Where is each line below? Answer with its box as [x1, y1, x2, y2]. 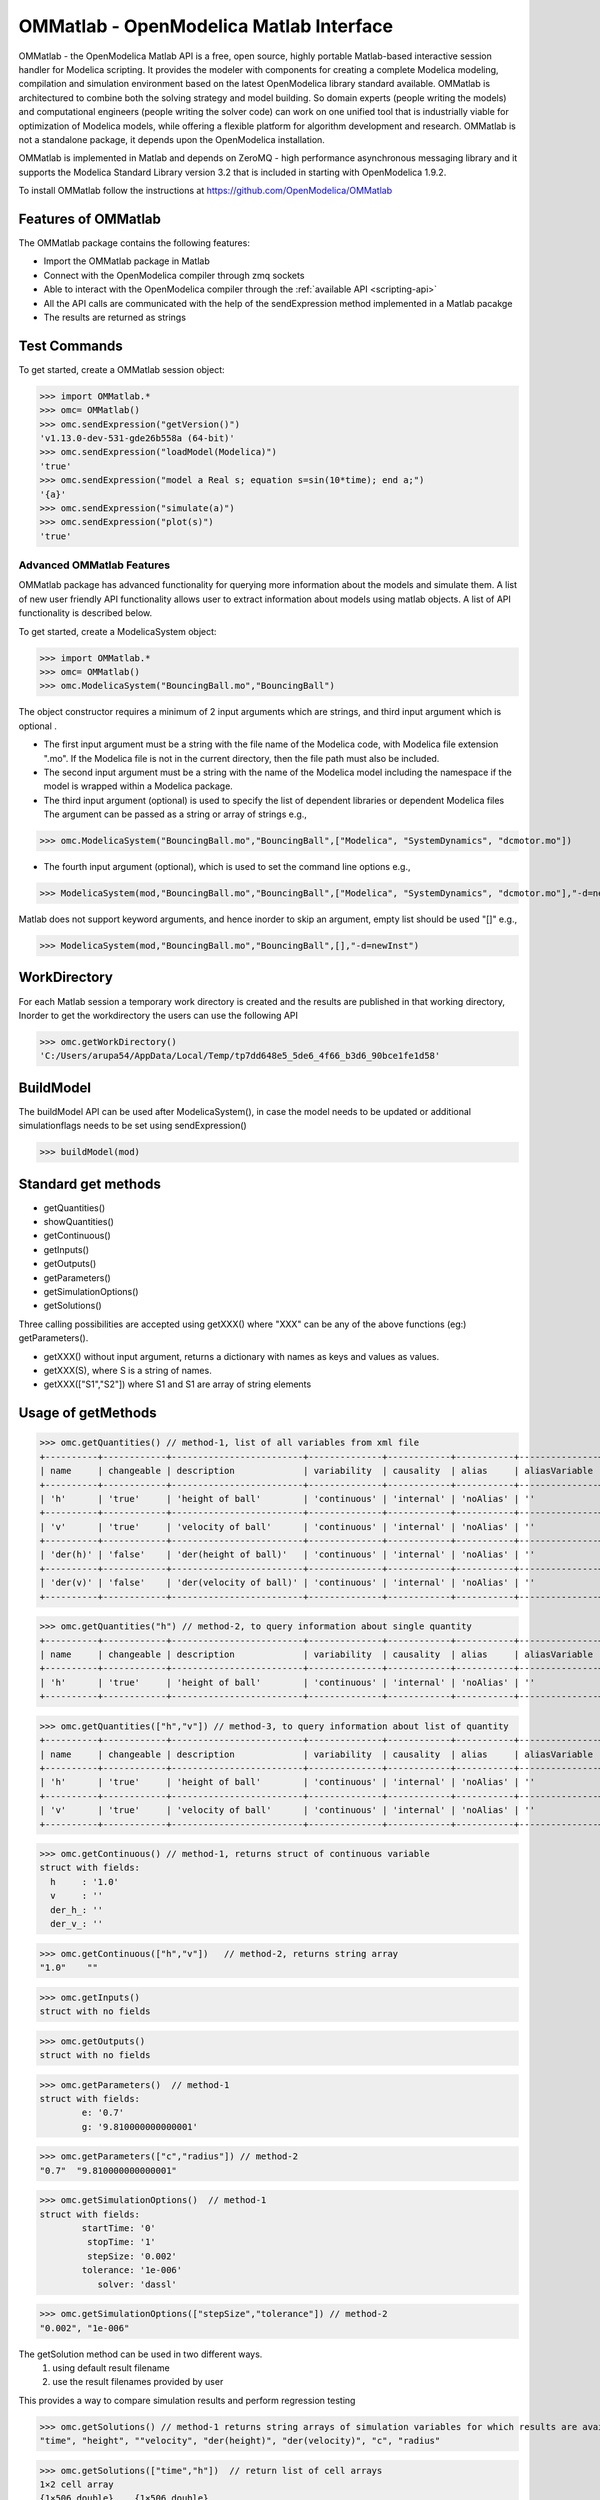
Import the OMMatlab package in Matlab [43, 255, 210, 267]
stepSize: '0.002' [86, 2250, 177, 2262]
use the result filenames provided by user [52, 2376, 224, 2388]
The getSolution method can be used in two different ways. [18, 2348, 263, 2360]
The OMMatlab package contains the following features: [18, 236, 250, 249]
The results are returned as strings [43, 311, 187, 323]
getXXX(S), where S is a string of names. [43, 1364, 212, 1376]
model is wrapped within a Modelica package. [43, 780, 234, 792]
